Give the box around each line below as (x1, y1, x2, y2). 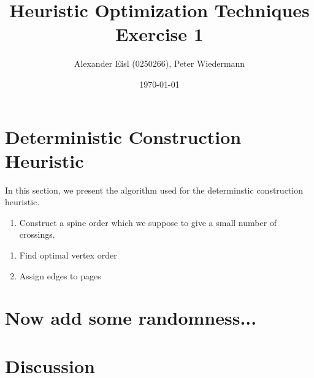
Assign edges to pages (19, 269, 101, 282)
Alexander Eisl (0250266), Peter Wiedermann (74, 57, 245, 70)
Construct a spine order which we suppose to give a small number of (19, 216, 277, 229)
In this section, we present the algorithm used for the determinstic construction (5, 183, 303, 196)
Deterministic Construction (5, 124, 242, 149)
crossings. (19, 228, 55, 241)
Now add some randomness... (5, 305, 257, 330)
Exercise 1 (115, 21, 204, 47)
